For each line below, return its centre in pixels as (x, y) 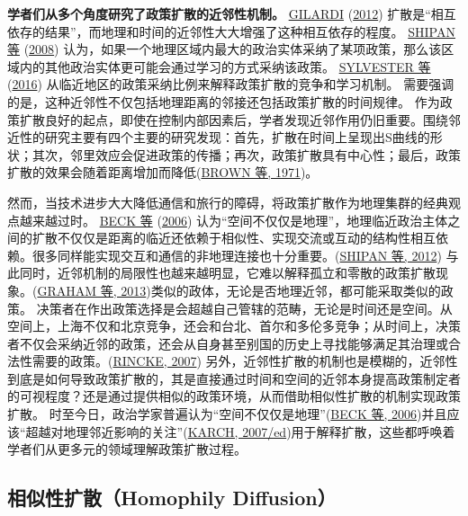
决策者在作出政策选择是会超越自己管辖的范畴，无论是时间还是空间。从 (244, 308)
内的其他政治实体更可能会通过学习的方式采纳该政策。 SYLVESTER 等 (225, 66)
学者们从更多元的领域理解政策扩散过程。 (127, 449)
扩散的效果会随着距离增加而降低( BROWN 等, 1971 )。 (163, 172)
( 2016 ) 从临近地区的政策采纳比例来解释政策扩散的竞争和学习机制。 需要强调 (231, 84)
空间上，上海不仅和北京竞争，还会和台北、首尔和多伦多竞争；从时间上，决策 (234, 326)
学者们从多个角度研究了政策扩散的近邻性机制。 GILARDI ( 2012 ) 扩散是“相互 (232, 13)
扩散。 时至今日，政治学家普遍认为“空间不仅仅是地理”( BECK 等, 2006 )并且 (227, 414)
